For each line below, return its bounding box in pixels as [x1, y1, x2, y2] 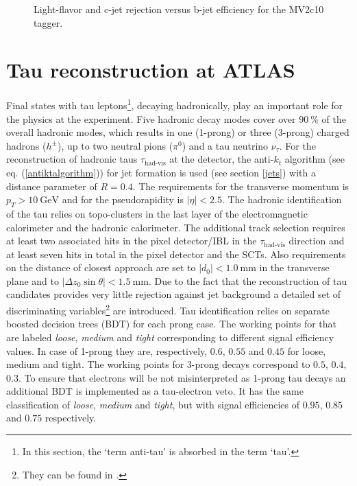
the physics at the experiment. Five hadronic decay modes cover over [6, 111, 296, 126]
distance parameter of [6, 178, 97, 193]
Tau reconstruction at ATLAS [6, 56, 295, 84]
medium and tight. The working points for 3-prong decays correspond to [6, 357, 310, 371]
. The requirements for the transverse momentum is [132, 178, 349, 193]
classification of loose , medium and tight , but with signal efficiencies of [6, 397, 300, 411]
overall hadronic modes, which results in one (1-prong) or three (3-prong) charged [6, 125, 349, 139]
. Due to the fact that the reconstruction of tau [148, 273, 347, 288]
